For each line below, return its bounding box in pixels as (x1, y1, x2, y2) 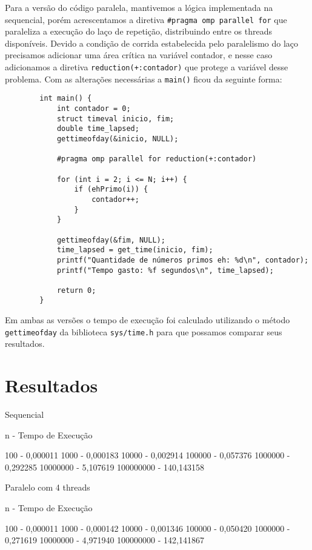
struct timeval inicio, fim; (56, 114, 174, 123)
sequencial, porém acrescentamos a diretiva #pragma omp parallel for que (5, 13, 287, 25)
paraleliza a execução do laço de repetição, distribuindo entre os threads (5, 25, 273, 38)
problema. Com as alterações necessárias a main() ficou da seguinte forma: (5, 72, 282, 85)
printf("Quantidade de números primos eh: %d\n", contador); (56, 255, 309, 264)
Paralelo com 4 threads (5, 481, 90, 494)
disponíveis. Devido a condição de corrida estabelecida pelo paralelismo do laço (5, 36, 299, 49)
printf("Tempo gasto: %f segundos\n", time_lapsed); (56, 266, 274, 275)
